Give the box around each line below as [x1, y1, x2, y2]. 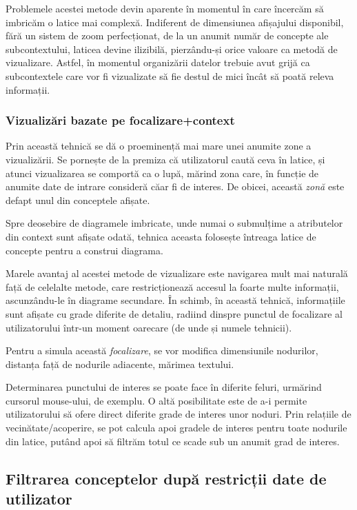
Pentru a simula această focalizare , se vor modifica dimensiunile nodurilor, [6, 343, 318, 358]
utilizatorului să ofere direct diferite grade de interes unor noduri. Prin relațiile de [6, 407, 351, 421]
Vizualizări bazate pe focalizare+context [6, 112, 235, 129]
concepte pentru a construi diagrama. [6, 243, 163, 257]
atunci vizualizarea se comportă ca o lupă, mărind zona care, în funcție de [6, 165, 319, 180]
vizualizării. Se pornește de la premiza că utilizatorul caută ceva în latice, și [6, 152, 325, 166]
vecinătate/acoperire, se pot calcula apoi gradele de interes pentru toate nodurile [6, 420, 347, 435]
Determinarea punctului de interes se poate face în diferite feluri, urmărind [6, 380, 322, 394]
